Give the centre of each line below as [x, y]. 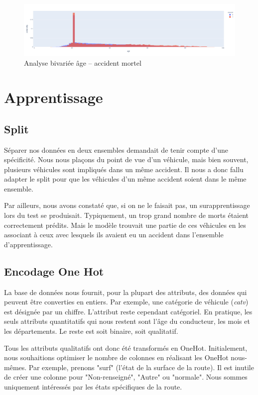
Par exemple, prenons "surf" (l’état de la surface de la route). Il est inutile [141, 367]
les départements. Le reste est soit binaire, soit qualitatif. [91, 331]
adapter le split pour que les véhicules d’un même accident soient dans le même [125, 179]
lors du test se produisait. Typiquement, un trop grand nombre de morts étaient [127, 215]
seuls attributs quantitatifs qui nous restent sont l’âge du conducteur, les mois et [127, 321]
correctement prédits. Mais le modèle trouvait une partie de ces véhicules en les [125, 225]
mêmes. [15, 367]
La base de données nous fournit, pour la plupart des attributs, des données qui [126, 292]
